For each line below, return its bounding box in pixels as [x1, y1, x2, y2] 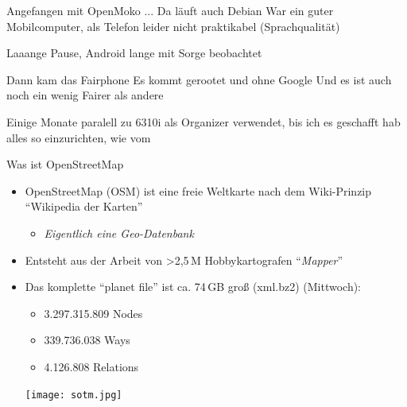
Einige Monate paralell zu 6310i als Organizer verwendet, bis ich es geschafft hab [6, 113, 401, 130]
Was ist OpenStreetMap [6, 156, 124, 172]
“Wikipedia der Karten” [25, 198, 143, 215]
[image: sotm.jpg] [25, 389, 122, 401]
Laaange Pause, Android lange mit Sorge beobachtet [6, 45, 262, 61]
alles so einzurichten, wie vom [6, 129, 151, 145]
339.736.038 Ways [44, 331, 130, 348]
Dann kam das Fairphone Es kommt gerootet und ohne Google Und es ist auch [6, 71, 392, 87]
